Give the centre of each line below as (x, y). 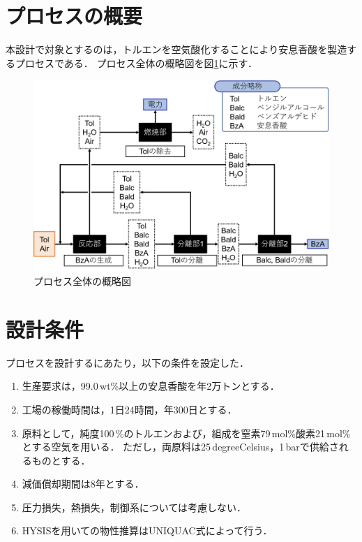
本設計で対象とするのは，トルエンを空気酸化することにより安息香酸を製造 (176, 49)
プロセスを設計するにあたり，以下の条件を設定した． (128, 362)
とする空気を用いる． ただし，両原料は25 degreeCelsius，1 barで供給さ (180, 447)
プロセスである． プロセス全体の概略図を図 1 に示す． (136, 63)
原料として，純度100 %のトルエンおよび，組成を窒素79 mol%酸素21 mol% (186, 433)
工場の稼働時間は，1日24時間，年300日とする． (129, 409)
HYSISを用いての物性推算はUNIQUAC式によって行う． (147, 530)
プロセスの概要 (74, 16)
